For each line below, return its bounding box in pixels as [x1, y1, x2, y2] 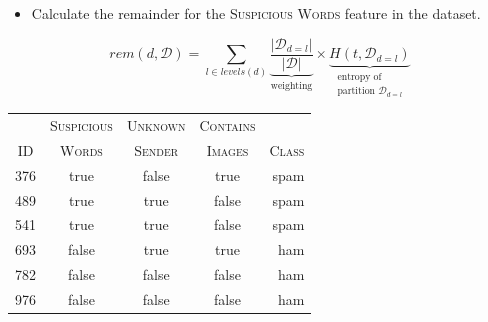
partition [337, 86, 375, 97]
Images [206, 139, 249, 160]
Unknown [126, 115, 186, 136]
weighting [270, 80, 313, 91]
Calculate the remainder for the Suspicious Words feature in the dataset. [31, 3, 481, 23]
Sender [134, 139, 179, 160]
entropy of [337, 72, 382, 83]
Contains [199, 115, 256, 136]
